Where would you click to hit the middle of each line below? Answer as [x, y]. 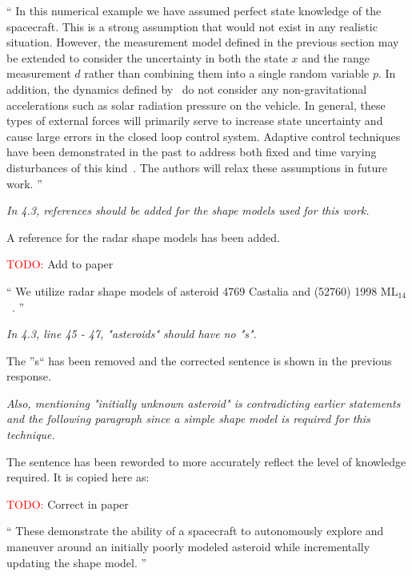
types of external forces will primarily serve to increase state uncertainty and [195, 121]
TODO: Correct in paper [68, 503]
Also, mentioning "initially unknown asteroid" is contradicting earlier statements [204, 403]
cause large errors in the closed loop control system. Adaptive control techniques [204, 136]
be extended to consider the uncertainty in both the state [147, 57]
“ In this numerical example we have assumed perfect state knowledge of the [194, 10]
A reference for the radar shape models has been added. [143, 237]
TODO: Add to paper [60, 264]
